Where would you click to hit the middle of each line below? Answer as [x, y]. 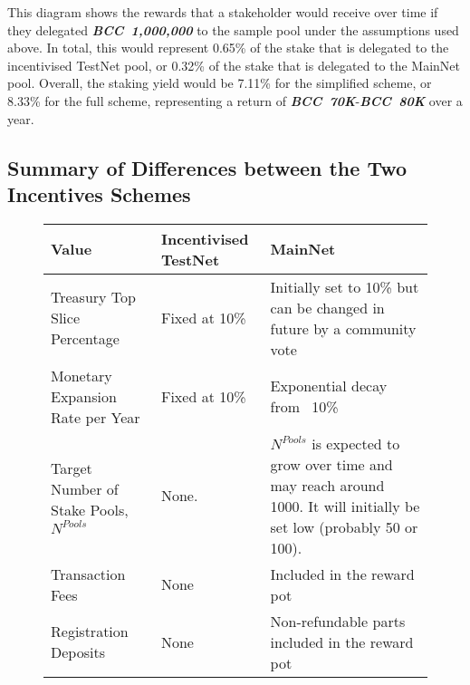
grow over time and [331, 464]
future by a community [343, 328]
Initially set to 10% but [345, 286]
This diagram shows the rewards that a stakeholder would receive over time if [223, 12]
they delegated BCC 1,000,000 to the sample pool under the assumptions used [233, 29]
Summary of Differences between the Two [207, 167]
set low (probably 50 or [344, 526]
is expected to [356, 443]
